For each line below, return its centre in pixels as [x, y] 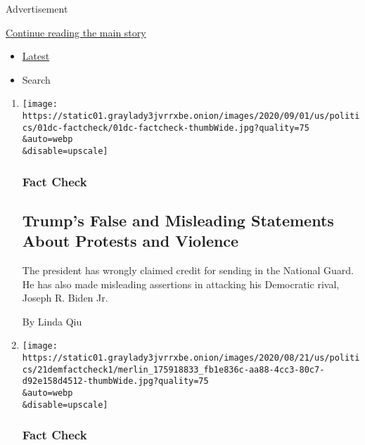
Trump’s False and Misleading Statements [178, 220]
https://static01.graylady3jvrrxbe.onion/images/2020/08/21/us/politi [191, 358]
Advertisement [37, 8]
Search [36, 79]
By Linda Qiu [52, 321]
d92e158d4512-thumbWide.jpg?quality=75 [115, 381]
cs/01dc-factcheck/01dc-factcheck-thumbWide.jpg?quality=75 [166, 128]
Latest [36, 56]
